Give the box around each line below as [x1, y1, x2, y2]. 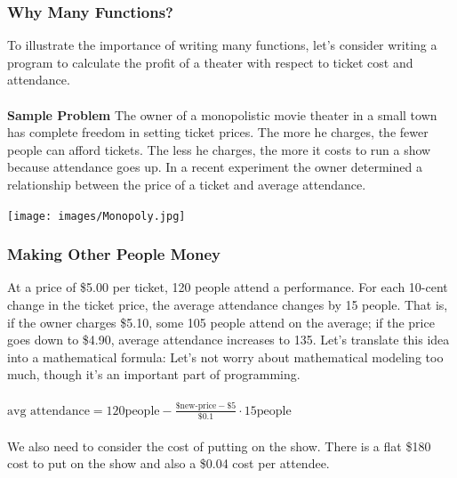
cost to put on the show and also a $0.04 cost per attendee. [7, 454, 330, 473]
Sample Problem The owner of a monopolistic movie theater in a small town [7, 105, 437, 124]
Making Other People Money [7, 243, 221, 265]
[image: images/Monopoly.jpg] [7, 209, 186, 223]
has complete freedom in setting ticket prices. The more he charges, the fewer [7, 123, 429, 142]
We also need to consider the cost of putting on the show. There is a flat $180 [7, 436, 431, 455]
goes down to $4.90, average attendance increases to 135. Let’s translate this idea [7, 330, 450, 349]
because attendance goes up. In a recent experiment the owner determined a [7, 158, 422, 176]
